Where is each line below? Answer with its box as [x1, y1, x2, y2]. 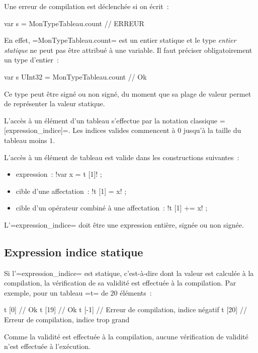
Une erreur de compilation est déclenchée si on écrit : [4, 1, 169, 11]
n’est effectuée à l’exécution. [4, 341, 91, 351]
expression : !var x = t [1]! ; [16, 169, 102, 179]
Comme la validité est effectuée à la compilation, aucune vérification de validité [4, 331, 248, 341]
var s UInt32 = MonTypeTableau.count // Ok [4, 71, 147, 82]
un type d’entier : [4, 54, 59, 65]
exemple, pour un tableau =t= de [4, 287, 108, 298]
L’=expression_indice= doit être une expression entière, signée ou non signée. [4, 219, 244, 230]
